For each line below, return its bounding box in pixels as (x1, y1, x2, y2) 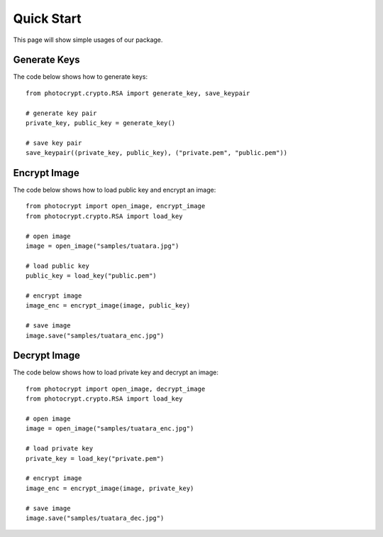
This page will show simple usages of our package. (13, 36, 163, 44)
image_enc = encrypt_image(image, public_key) (26, 302, 191, 310)
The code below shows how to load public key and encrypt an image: (13, 185, 216, 195)
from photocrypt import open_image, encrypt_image (26, 202, 206, 210)
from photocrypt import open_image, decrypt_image (26, 384, 206, 393)
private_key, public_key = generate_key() (26, 119, 176, 127)
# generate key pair (26, 109, 97, 117)
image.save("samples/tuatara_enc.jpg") (26, 331, 165, 340)
